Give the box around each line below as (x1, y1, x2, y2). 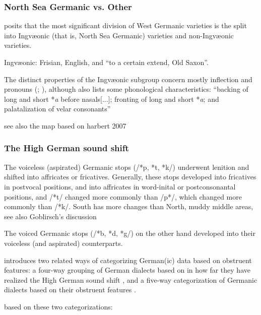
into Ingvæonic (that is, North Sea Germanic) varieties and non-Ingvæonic (4, 30, 234, 40)
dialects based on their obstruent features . (4, 284, 136, 295)
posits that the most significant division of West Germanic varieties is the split (4, 20, 247, 31)
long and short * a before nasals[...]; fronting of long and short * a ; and (4, 93, 219, 104)
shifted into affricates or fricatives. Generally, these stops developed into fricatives (4, 171, 256, 182)
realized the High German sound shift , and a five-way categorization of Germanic (4, 274, 257, 285)
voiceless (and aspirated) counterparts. (4, 237, 123, 248)
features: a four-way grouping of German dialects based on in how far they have (4, 265, 250, 275)
